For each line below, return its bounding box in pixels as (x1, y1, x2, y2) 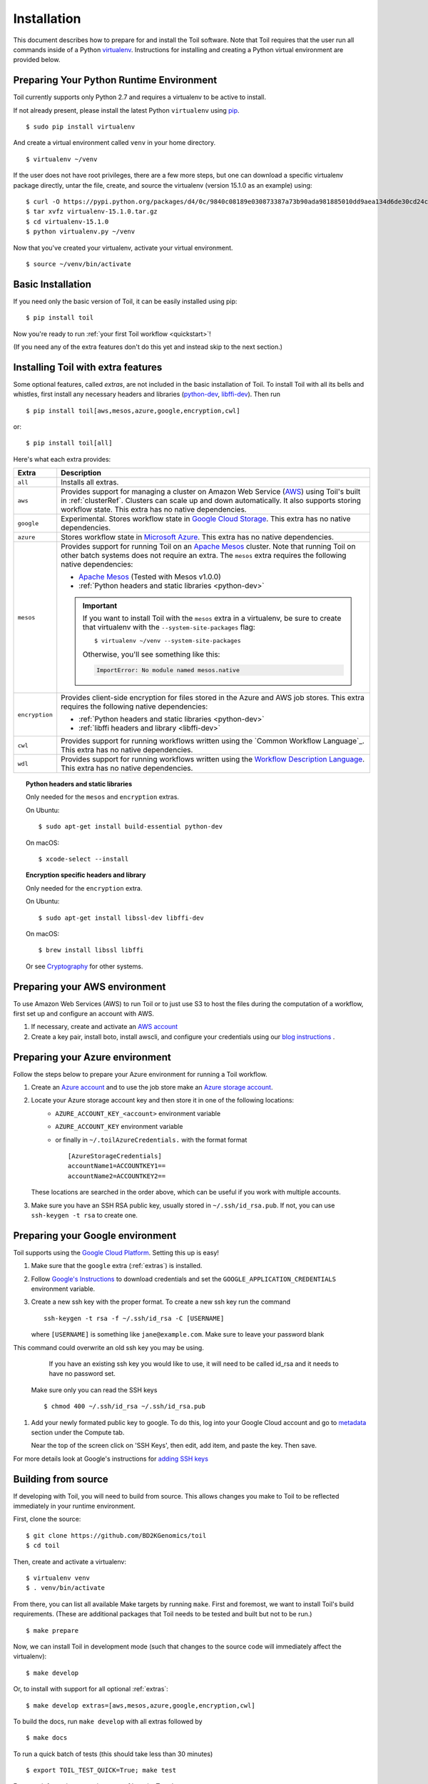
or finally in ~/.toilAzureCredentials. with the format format (55, 1135, 248, 1144)
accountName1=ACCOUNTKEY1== (68, 1162, 166, 1170)
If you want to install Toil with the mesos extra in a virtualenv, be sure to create (82, 614, 342, 624)
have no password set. (49, 1369, 116, 1378)
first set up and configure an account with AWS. (13, 1010, 155, 1018)
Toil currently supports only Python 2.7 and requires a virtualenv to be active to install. (13, 93, 267, 101)
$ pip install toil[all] (26, 439, 113, 447)
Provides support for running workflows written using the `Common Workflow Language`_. (61, 736, 365, 746)
